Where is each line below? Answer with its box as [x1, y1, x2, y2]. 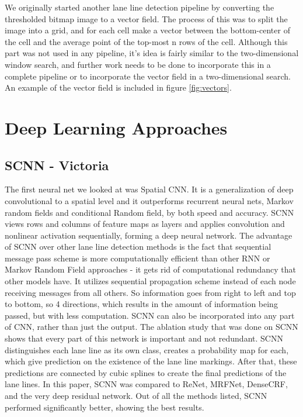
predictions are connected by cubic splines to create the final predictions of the [5, 366, 287, 378]
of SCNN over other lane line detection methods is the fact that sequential [5, 240, 271, 253]
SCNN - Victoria [5, 156, 109, 174]
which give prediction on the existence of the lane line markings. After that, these [5, 355, 297, 367]
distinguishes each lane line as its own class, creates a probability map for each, [5, 343, 289, 356]
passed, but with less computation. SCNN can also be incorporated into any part [5, 309, 295, 321]
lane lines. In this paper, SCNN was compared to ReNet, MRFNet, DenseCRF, [5, 378, 288, 390]
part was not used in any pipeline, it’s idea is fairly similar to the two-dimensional [5, 47, 299, 59]
